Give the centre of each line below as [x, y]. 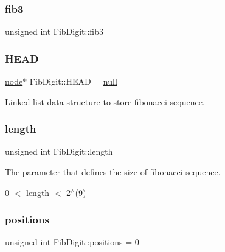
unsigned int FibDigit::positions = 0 [72, 242]
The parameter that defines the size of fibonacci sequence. [113, 172]
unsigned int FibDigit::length [59, 151]
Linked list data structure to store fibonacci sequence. [105, 101]
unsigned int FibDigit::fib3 [54, 31]
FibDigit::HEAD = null [73, 81]
